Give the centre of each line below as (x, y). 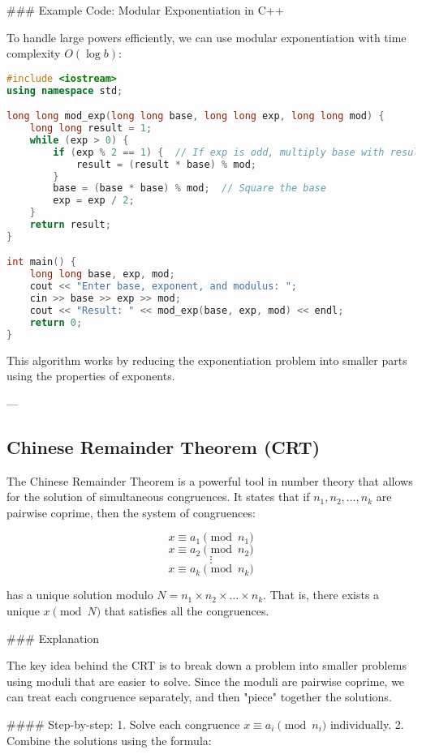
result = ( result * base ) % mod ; (166, 164)
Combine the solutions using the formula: (109, 740)
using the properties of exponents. (91, 376)
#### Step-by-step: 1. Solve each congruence (123, 724)
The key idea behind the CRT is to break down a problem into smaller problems (207, 665)
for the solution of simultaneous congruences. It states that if (158, 497)
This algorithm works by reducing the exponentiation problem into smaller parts (207, 360)
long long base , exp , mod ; (102, 274)
